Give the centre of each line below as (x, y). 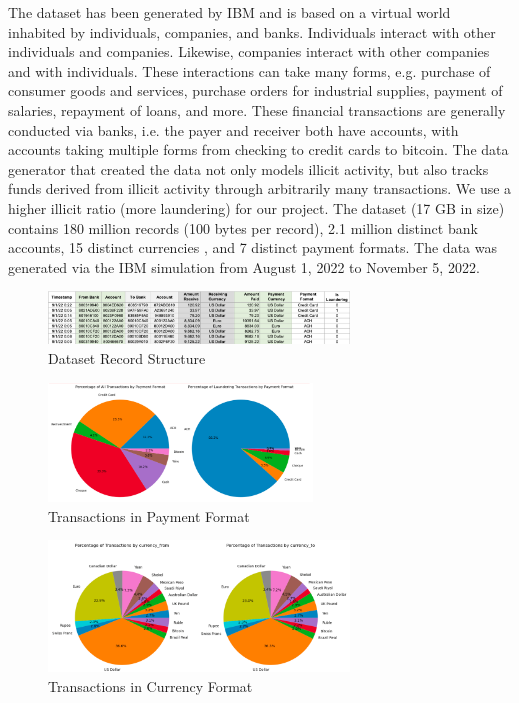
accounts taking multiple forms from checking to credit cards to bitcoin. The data (258, 149)
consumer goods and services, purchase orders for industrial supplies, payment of (255, 90)
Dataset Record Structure (127, 358)
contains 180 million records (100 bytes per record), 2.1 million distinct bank (243, 227)
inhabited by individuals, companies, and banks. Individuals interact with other (252, 31)
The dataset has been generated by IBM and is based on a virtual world (229, 12)
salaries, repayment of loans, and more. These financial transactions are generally (257, 109)
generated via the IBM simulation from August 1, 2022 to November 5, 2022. (244, 266)
